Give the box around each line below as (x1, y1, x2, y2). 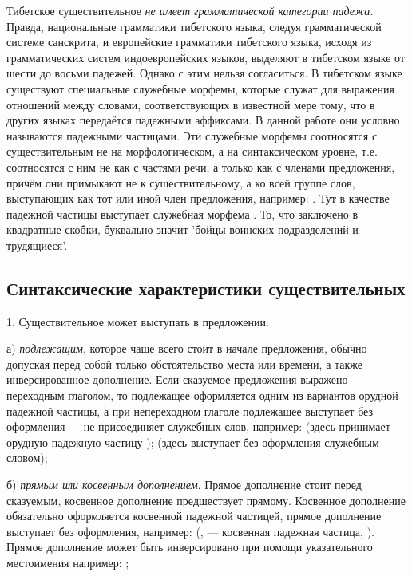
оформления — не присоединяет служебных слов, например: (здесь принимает (6, 418, 390, 435)
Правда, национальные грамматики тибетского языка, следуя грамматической (6, 18, 382, 34)
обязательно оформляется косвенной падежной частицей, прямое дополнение (6, 507, 382, 524)
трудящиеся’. (6, 236, 68, 253)
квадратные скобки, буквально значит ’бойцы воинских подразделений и (6, 221, 359, 238)
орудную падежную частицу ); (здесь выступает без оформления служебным (6, 433, 379, 450)
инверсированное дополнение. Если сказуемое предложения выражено (6, 371, 348, 388)
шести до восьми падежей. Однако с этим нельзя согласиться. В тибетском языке (6, 65, 402, 81)
